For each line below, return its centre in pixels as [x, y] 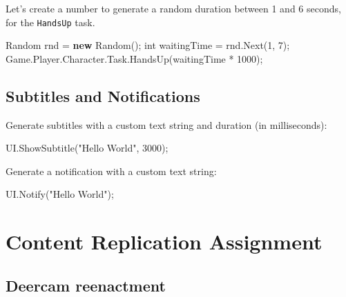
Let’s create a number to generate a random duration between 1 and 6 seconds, [173, 8]
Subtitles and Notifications [103, 95]
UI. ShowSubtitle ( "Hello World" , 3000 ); [87, 148]
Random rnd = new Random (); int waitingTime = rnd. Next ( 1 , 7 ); [148, 45]
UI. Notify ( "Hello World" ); [60, 194]
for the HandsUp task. [50, 22]
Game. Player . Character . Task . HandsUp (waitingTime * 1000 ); [134, 58]
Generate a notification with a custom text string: [111, 171]
